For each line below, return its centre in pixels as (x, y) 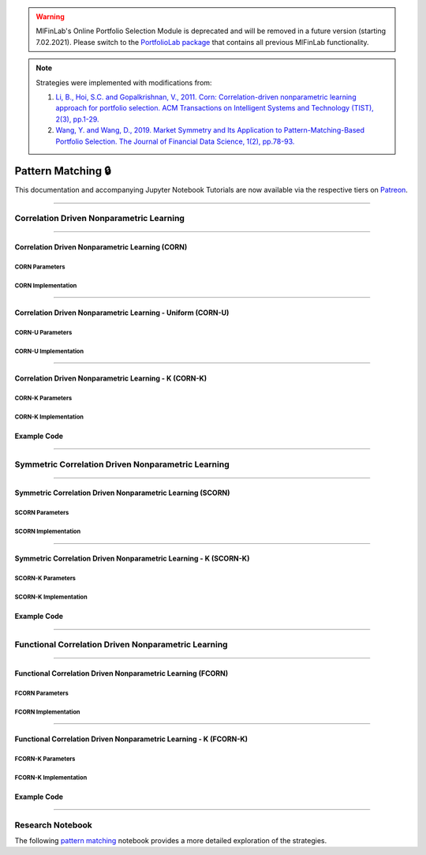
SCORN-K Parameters (45, 579)
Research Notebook (53, 825)
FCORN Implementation (47, 712)
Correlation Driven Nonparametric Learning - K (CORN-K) (111, 378)
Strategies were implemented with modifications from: (124, 82)
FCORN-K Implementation (51, 778)
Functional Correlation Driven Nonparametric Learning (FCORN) (121, 673)
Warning (50, 17)
